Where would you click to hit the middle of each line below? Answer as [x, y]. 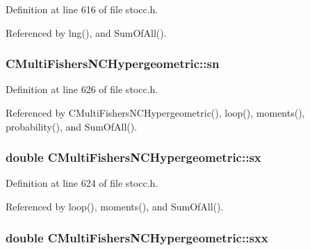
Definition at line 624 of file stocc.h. [82, 183]
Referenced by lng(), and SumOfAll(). [86, 32]
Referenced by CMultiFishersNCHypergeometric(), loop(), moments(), [155, 112]
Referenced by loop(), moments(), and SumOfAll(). [115, 206]
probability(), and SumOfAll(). [72, 126]
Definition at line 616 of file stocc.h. [82, 9]
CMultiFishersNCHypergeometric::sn [113, 64]
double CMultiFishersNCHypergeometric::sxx [137, 237]
